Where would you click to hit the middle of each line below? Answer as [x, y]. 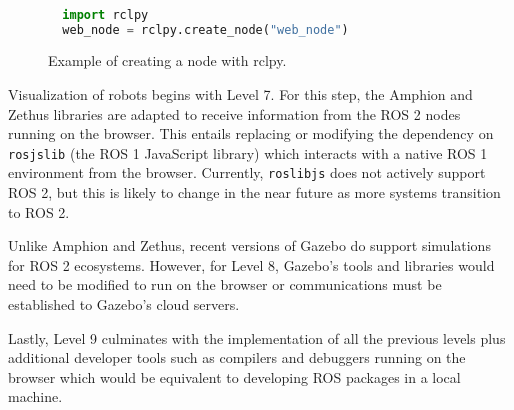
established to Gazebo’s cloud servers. [124, 304]
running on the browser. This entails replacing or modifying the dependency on [251, 133]
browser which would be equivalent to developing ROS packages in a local [234, 376]
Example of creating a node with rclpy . [167, 60]
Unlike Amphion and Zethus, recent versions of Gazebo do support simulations [249, 245]
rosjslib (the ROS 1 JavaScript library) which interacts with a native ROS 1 [248, 152]
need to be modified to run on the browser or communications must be [225, 284]
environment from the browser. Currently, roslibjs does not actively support [247, 172]
